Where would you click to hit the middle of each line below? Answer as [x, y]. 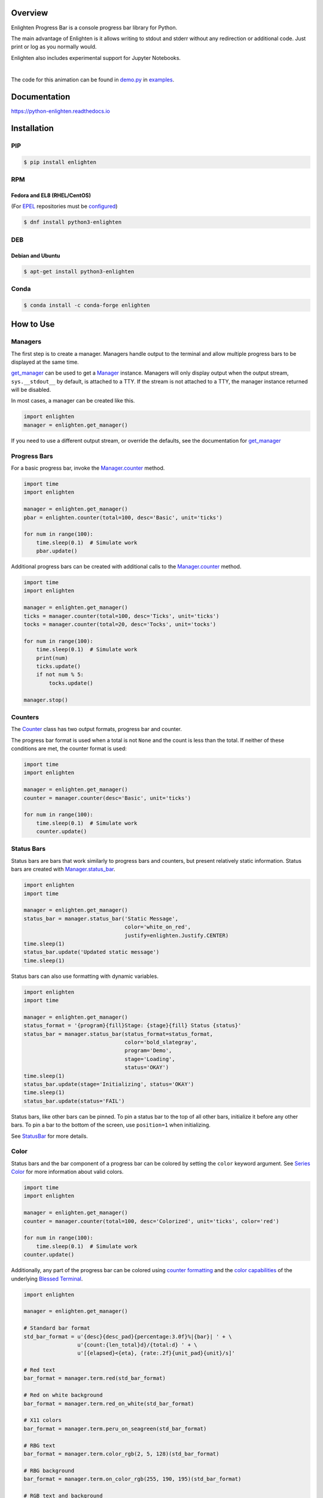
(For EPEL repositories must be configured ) [64, 206]
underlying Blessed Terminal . [47, 1279]
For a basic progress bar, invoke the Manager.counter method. [88, 468]
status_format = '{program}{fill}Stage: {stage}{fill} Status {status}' [132, 1026]
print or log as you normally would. [54, 47]
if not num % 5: [60, 675]
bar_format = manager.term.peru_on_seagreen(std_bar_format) [115, 1428]
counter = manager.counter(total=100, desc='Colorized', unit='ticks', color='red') [151, 1221]
